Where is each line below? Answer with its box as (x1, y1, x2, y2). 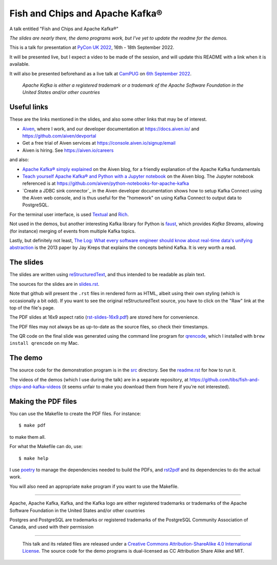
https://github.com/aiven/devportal (22, 132, 96, 139)
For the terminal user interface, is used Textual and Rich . (9, 211, 129, 218)
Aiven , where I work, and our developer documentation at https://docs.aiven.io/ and (22, 126, 200, 132)
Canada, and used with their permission (9, 524, 94, 530)
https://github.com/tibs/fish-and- (189, 376, 260, 382)
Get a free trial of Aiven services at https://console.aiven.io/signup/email (22, 140, 176, 146)
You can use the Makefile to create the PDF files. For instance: (9, 411, 141, 417)
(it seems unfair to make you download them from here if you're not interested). (62, 384, 230, 390)
